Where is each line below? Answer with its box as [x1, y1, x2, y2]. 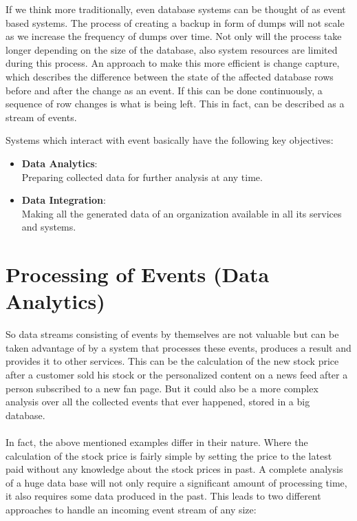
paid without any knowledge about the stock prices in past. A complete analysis [6, 462, 343, 476]
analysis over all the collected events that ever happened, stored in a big [6, 394, 310, 409]
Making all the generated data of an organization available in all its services [21, 206, 342, 220]
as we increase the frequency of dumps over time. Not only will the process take [6, 29, 342, 43]
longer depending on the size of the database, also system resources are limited [6, 42, 338, 56]
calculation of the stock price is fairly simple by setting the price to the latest [6, 448, 332, 462]
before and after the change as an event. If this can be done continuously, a [6, 83, 323, 97]
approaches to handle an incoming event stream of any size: [6, 502, 257, 516]
